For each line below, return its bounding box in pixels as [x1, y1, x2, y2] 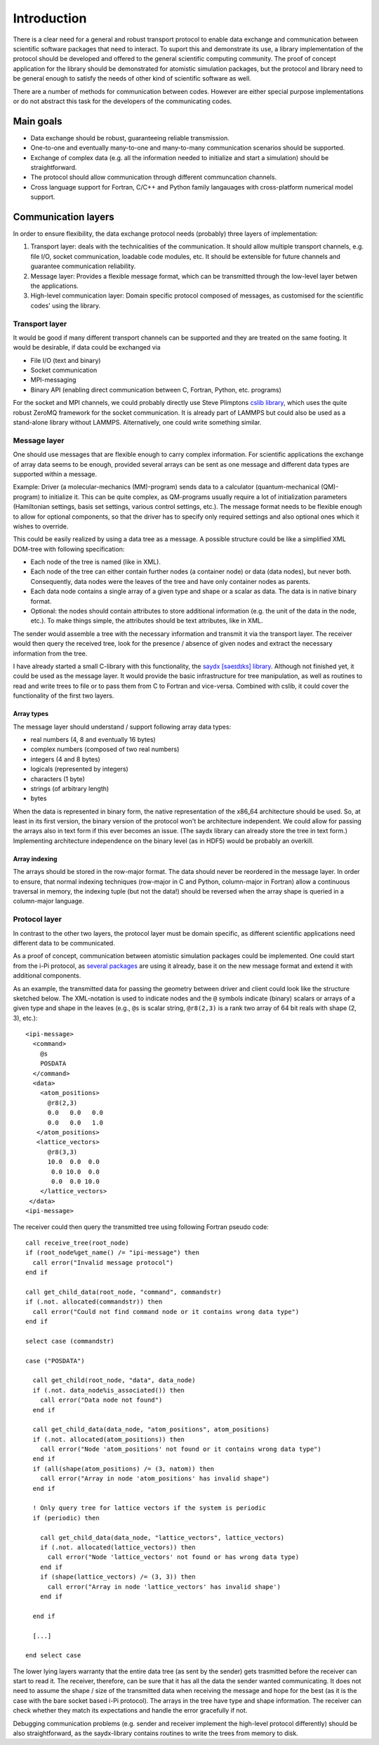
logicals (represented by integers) [30, 765, 129, 774]
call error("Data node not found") [39, 1396, 163, 1404]
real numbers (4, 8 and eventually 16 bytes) [30, 735, 156, 743]
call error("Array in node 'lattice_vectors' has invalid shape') [47, 1583, 281, 1591]
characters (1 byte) [30, 774, 86, 783]
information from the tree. [13, 649, 88, 658]
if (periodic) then [32, 1513, 100, 1522]
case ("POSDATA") [25, 1357, 85, 1365]
